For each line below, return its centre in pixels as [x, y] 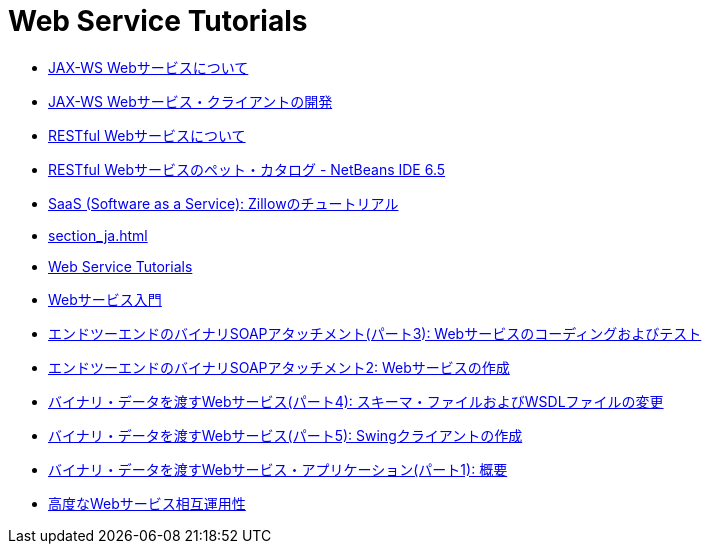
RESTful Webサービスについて [147, 135]
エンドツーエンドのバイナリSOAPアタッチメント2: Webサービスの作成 [279, 367]
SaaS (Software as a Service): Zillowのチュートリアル [223, 203]
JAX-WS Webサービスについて [148, 67]
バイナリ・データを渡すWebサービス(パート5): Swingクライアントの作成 [285, 435]
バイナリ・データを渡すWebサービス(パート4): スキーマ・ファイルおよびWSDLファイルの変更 [356, 401]
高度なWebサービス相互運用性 [147, 503]
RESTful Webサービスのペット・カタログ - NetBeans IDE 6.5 [247, 169]
